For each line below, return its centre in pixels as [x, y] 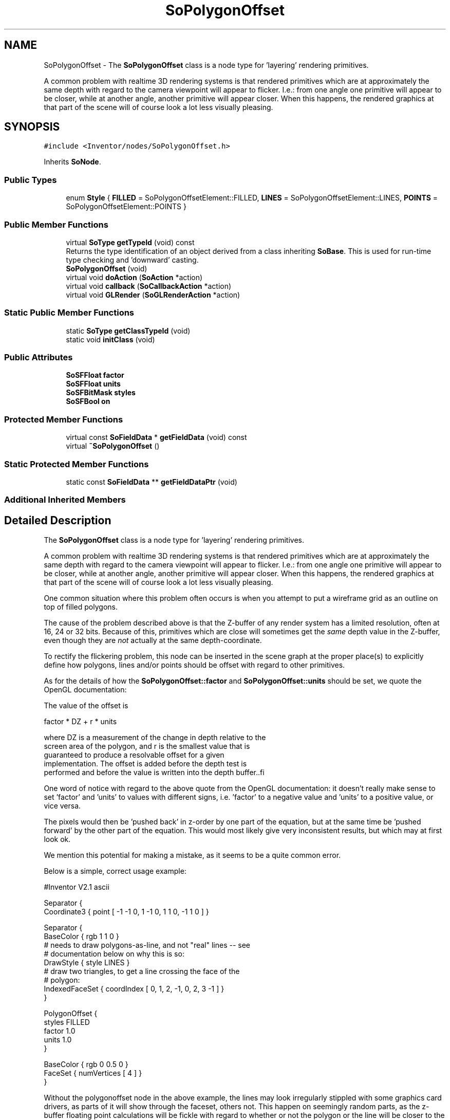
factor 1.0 [60, 1031]
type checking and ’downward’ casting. [132, 260]
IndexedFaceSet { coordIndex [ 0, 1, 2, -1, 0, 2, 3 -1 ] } [134, 989]
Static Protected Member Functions [77, 464]
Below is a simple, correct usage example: [115, 871]
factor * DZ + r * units [80, 722]
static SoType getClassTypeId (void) [128, 331]
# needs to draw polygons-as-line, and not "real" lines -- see [147, 945]
